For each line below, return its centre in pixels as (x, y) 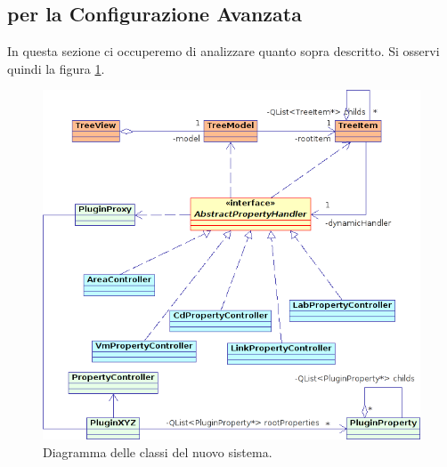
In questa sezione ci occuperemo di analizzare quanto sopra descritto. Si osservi (223, 51)
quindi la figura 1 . (56, 68)
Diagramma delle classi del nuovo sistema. (158, 451)
